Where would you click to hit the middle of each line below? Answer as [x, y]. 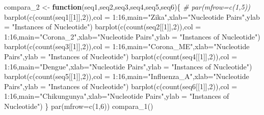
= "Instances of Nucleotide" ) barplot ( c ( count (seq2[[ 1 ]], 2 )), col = [103, 27]
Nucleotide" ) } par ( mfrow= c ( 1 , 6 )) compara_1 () [79, 106]
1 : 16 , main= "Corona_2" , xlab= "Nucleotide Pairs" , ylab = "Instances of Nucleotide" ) [132, 36]
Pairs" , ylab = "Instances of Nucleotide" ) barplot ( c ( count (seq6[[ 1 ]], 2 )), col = [121, 86]
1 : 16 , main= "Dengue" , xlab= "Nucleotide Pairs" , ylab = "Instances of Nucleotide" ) [128, 66]
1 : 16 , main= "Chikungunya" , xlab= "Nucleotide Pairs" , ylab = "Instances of [117, 96]
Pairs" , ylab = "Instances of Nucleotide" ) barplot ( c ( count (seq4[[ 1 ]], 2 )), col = [121, 56]
